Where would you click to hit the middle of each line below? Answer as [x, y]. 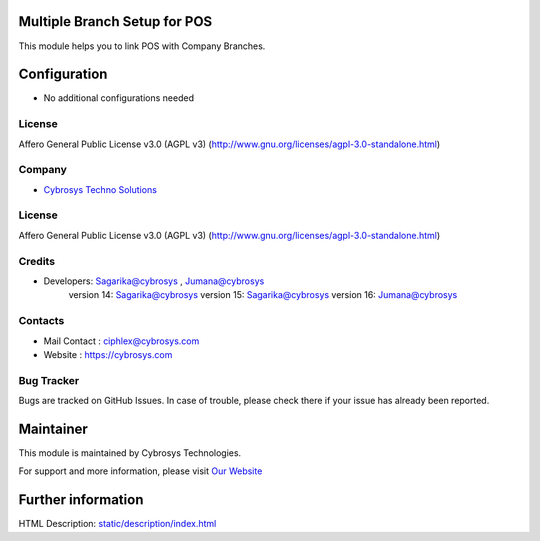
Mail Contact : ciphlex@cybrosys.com [121, 341]
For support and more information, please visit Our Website [140, 471]
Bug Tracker [49, 380]
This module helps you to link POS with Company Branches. [142, 46]
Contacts [41, 321]
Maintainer [53, 428]
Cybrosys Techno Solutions [100, 189]
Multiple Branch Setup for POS [115, 21]
